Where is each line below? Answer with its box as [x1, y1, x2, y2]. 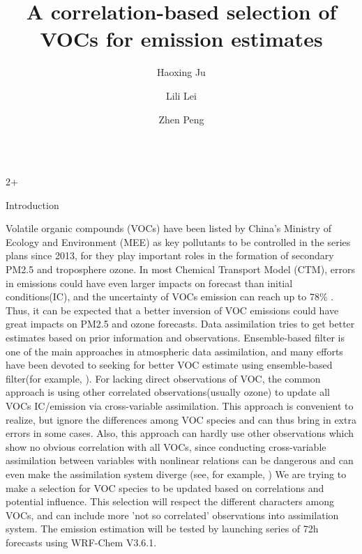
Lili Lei [166, 88, 197, 102]
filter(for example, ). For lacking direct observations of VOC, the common [6, 371, 321, 385]
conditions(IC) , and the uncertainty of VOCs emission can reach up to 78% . [6, 289, 334, 304]
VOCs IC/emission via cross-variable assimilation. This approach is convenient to [6, 399, 354, 413]
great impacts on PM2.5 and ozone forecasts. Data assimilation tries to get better [6, 316, 355, 331]
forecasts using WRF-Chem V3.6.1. [6, 534, 157, 549]
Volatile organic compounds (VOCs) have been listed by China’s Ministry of [6, 221, 332, 236]
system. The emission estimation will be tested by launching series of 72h [6, 521, 319, 536]
